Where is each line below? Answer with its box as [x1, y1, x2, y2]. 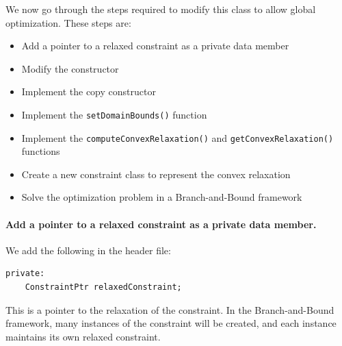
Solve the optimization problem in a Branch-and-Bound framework [21, 190, 302, 204]
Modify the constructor [21, 61, 119, 75]
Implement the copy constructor [21, 84, 156, 99]
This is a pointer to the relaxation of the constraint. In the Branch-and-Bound [5, 302, 334, 317]
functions [21, 144, 60, 158]
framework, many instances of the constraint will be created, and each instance [5, 316, 337, 330]
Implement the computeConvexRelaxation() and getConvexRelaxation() [21, 130, 334, 145]
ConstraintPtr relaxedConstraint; [25, 282, 182, 293]
